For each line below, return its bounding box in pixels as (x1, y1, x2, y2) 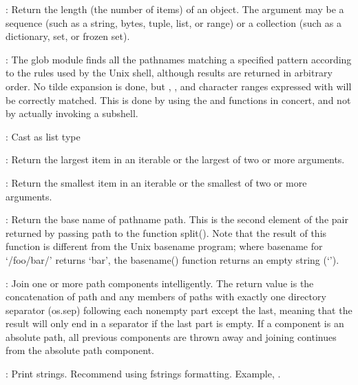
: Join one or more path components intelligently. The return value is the (6, 275, 314, 290)
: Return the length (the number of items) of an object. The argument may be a (6, 2, 344, 16)
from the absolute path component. (6, 343, 154, 357)
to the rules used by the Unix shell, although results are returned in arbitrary (6, 65, 333, 80)
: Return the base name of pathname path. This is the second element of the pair (6, 212, 348, 227)
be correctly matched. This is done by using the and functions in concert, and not (6, 92, 351, 107)
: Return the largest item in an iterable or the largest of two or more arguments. (6, 152, 345, 167)
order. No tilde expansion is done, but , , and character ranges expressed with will (6, 79, 352, 93)
